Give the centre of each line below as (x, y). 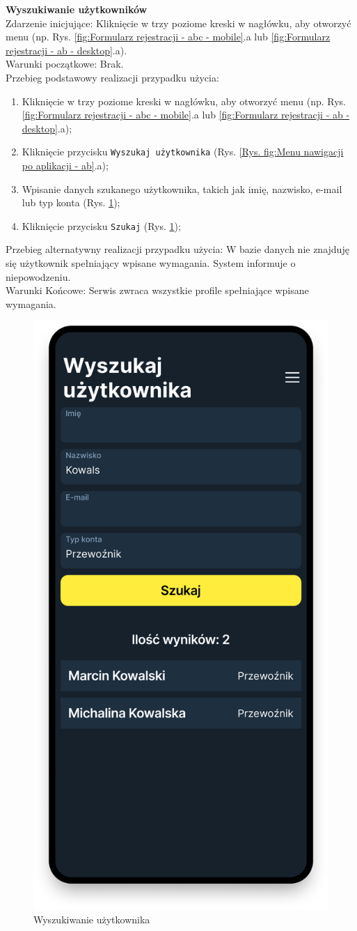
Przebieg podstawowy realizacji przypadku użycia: (112, 77)
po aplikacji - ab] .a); (65, 165)
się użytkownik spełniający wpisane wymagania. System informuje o (151, 263)
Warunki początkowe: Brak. (65, 64)
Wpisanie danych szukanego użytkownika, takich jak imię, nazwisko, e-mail (182, 188)
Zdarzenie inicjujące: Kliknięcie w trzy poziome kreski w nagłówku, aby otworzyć (178, 23)
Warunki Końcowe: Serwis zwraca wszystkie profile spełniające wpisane (157, 290)
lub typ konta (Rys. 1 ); (71, 202)
